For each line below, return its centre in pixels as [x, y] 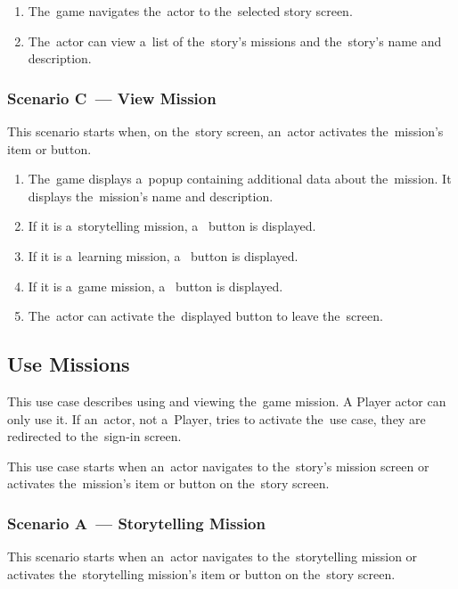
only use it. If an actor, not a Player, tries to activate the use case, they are [217, 418]
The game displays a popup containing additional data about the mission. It [240, 179]
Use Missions [69, 364]
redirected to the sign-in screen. [94, 436]
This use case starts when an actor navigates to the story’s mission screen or [218, 466]
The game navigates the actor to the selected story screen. [190, 11]
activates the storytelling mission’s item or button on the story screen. [201, 573]
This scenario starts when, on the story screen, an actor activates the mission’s [225, 131]
